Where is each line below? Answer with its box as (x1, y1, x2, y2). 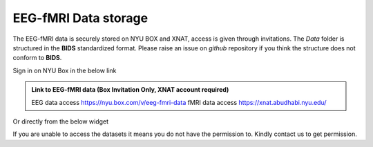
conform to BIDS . (12, 54, 62, 62)
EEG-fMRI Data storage (12, 10, 149, 26)
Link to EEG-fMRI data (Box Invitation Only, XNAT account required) (31, 86, 229, 94)
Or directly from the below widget (12, 117, 109, 126)
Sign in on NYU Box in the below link (12, 66, 117, 75)
